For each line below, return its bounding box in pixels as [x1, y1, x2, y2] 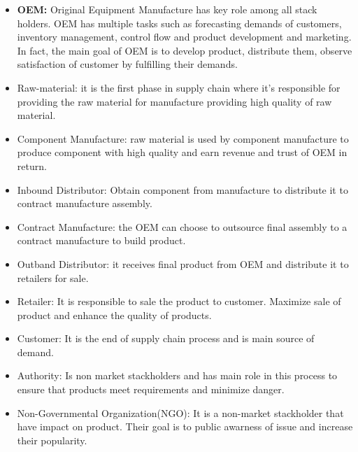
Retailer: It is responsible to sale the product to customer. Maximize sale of [17, 294, 341, 309]
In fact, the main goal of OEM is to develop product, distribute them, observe [17, 43, 352, 57]
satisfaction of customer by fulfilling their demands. [17, 57, 238, 71]
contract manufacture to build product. [17, 233, 186, 248]
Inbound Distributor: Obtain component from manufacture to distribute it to [17, 182, 348, 197]
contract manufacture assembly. [17, 196, 152, 211]
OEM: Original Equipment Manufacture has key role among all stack [17, 2, 317, 16]
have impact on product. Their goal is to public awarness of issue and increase [17, 419, 353, 434]
